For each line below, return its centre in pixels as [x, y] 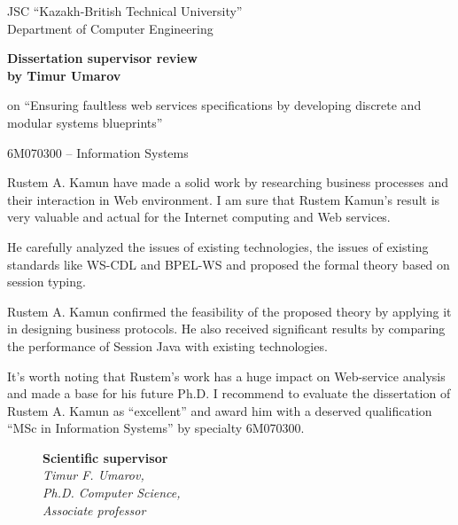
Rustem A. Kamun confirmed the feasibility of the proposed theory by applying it [229, 311]
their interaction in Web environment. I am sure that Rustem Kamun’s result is [224, 199]
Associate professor [94, 509]
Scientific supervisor [105, 457]
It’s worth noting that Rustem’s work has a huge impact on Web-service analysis [226, 376]
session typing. [47, 282]
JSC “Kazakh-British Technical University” [125, 11]
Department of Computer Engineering [110, 28]
